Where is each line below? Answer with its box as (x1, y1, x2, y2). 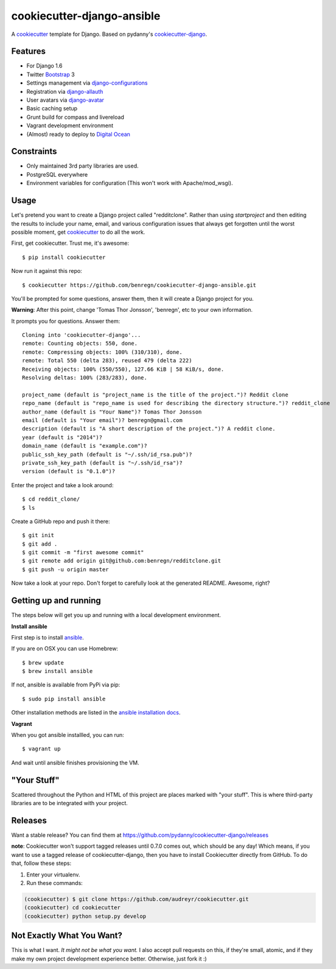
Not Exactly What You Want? (11, 931, 123, 941)
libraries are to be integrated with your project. (11, 800, 128, 807)
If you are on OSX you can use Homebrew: (11, 645, 119, 652)
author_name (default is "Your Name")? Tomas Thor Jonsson (22, 408, 202, 415)
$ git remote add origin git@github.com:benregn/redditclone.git (22, 557, 222, 565)
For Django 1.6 (26, 62, 63, 69)
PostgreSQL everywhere (26, 171, 88, 178)
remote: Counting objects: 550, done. (22, 340, 138, 347)
